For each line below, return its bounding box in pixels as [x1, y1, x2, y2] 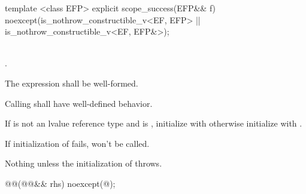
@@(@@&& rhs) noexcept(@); [5, 177, 116, 189]
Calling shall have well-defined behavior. [5, 97, 153, 109]
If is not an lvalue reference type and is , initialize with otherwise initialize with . [5, 117, 302, 130]
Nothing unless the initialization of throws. [5, 157, 162, 170]
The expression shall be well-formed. [5, 76, 138, 89]
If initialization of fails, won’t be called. [5, 137, 150, 149]
